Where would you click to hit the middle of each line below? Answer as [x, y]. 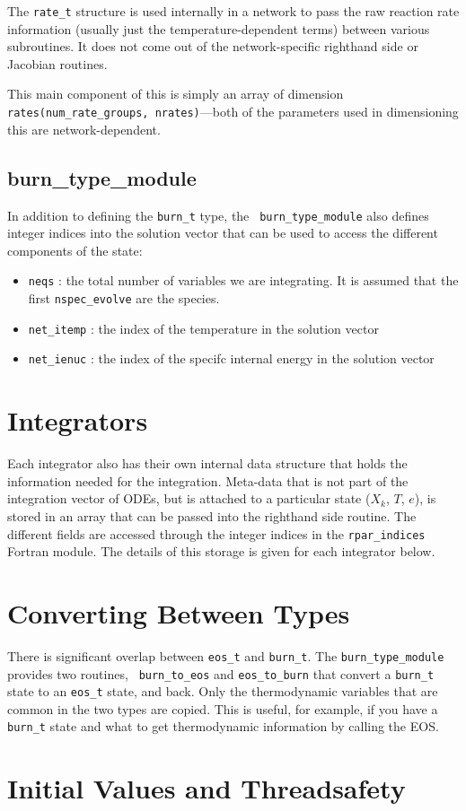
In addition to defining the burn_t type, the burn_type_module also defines [218, 215]
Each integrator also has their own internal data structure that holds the [207, 463]
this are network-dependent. [84, 129]
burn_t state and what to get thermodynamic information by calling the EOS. [223, 726]
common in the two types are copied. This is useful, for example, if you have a [223, 708]
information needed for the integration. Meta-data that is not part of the [208, 480]
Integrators [78, 420]
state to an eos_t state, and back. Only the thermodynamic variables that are [223, 691]
